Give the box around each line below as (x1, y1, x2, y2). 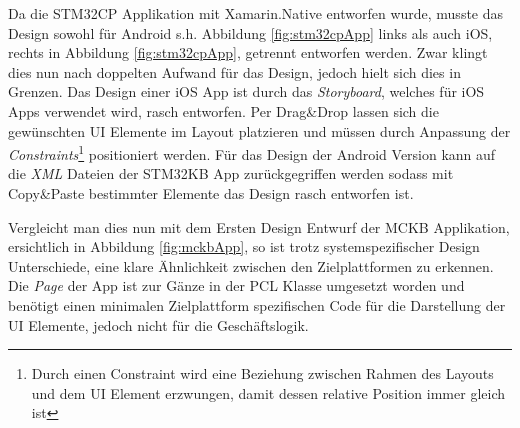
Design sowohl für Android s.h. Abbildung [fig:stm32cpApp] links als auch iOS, (8, 22, 493, 43)
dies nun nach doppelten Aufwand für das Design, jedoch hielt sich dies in (8, 61, 461, 82)
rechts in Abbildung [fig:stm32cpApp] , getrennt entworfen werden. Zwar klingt (8, 42, 488, 63)
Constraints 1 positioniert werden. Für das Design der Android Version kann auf (8, 141, 496, 164)
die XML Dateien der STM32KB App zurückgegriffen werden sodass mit (8, 163, 454, 184)
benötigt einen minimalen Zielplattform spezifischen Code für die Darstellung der (8, 294, 506, 315)
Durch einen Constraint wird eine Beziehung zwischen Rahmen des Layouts (31, 363, 494, 384)
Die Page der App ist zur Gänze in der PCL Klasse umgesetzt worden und (8, 275, 465, 296)
